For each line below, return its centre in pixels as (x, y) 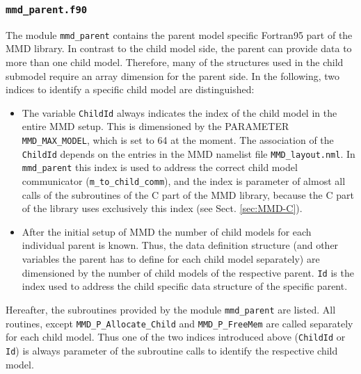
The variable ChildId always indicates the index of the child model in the (179, 112)
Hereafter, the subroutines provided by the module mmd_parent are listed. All (171, 309)
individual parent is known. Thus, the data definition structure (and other (180, 245)
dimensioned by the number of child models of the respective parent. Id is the (188, 272)
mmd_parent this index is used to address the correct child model (160, 167)
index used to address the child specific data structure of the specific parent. (185, 286)
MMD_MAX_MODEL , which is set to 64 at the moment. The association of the (178, 140)
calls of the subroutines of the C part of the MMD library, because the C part (188, 194)
